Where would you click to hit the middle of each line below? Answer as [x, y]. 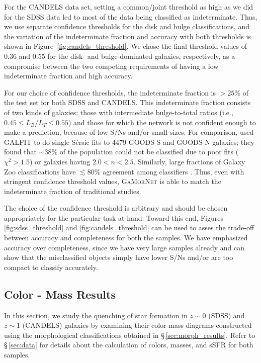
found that [20, 152]
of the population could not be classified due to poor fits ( [149, 152]
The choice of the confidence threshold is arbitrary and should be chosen [116, 208]
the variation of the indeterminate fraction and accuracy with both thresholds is [127, 36]
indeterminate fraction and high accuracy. [68, 76]
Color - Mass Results [60, 294]
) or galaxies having [60, 161]
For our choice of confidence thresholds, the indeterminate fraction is [110, 92]
